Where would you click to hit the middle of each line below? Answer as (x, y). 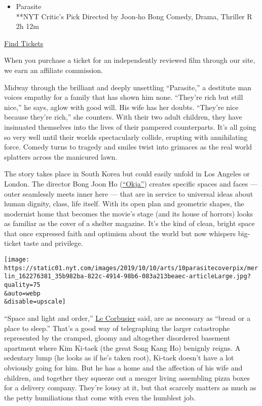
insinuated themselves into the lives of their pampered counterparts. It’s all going (130, 126)
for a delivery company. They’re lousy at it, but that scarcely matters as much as (130, 387)
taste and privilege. (53, 243)
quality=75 (22, 285)
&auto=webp (22, 293)
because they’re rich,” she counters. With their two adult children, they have (123, 117)
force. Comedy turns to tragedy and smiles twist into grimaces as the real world (128, 147)
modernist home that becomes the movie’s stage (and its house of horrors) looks (129, 213)
